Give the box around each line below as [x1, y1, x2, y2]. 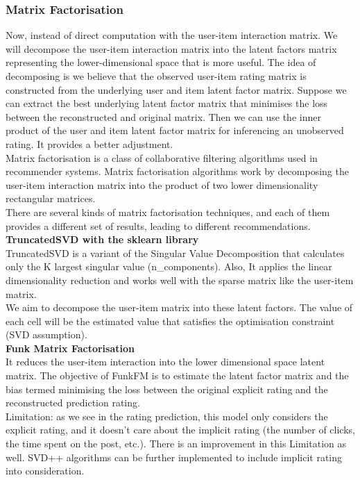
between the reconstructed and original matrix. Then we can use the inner [6, 109, 321, 124]
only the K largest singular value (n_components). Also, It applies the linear [6, 259, 332, 274]
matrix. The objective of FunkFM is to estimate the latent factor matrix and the [6, 368, 349, 383]
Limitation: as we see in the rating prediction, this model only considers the [6, 408, 328, 423]
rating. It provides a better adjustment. [6, 136, 173, 151]
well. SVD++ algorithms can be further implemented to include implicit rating [6, 449, 343, 464]
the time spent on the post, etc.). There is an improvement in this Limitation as [6, 436, 347, 451]
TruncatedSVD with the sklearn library [6, 232, 199, 247]
